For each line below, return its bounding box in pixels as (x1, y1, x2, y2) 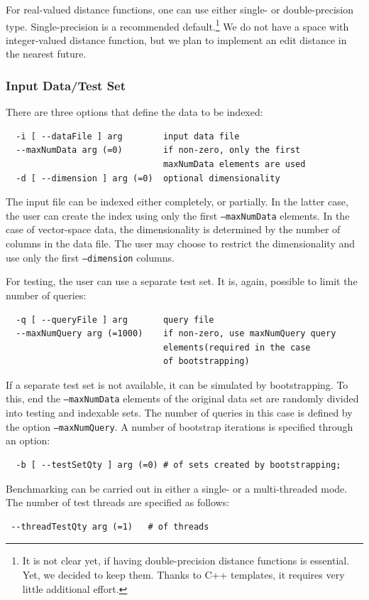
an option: (6, 433, 50, 448)
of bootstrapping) (163, 356, 250, 367)
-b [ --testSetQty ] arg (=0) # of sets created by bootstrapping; (16, 459, 341, 470)
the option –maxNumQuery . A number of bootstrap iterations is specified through (6, 419, 353, 434)
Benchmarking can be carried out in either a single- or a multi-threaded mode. (6, 481, 348, 495)
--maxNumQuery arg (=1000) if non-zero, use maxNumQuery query (16, 328, 336, 339)
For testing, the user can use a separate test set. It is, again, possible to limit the (6, 274, 358, 289)
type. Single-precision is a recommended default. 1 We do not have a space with (6, 16, 349, 33)
